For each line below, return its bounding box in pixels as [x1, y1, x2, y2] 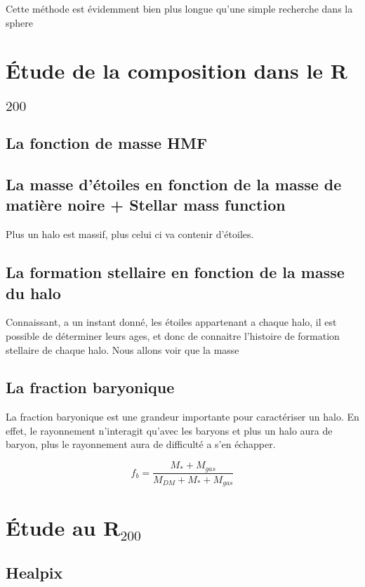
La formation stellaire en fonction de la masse [6, 261, 345, 283]
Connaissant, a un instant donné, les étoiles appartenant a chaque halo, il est [6, 315, 337, 329]
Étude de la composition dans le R [6, 56, 348, 85]
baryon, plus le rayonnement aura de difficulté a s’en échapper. [6, 437, 276, 451]
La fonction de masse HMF [6, 132, 208, 154]
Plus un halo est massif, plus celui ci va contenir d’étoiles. [6, 227, 254, 242]
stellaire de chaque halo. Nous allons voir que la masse [6, 342, 239, 357]
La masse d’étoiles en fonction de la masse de [6, 173, 342, 194]
